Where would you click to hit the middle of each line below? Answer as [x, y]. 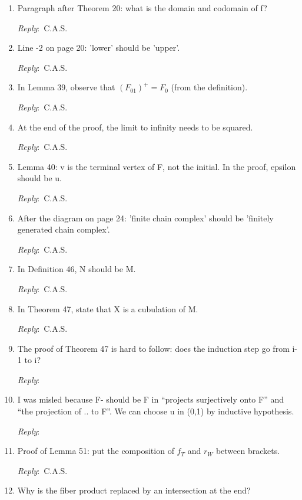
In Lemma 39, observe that [66, 87]
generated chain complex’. [64, 229]
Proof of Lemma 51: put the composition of [96, 451]
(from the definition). [209, 87]
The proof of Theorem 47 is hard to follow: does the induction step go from [153, 348]
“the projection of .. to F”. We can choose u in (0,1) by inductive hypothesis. [156, 411]
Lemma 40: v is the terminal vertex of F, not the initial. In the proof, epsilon [157, 166]
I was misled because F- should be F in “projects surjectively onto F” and [150, 399]
